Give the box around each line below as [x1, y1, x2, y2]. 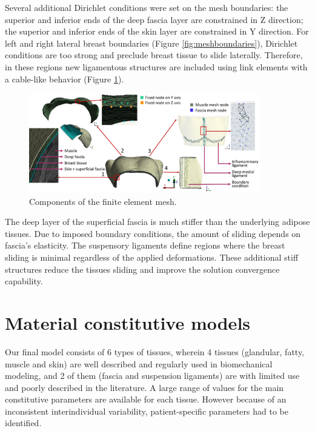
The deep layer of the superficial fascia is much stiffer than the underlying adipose [5, 215, 310, 228]
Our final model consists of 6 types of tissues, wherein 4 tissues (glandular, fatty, [5, 345, 305, 358]
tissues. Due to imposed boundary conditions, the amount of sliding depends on [5, 227, 301, 239]
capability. [5, 275, 43, 287]
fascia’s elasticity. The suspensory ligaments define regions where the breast [5, 239, 285, 252]
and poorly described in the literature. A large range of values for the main [5, 381, 284, 393]
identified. [5, 416, 42, 429]
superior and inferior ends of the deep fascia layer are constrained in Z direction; [5, 13, 303, 25]
